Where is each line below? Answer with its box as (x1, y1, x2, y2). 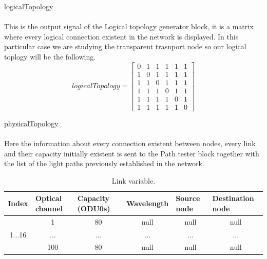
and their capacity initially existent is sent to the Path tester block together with (4, 148, 259, 158)
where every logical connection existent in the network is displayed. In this (4, 31, 239, 42)
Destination (212, 193, 254, 204)
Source (176, 193, 200, 204)
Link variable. (111, 175, 156, 186)
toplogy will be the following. (4, 51, 96, 62)
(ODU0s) (77, 203, 110, 213)
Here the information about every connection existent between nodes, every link (4, 137, 256, 148)
